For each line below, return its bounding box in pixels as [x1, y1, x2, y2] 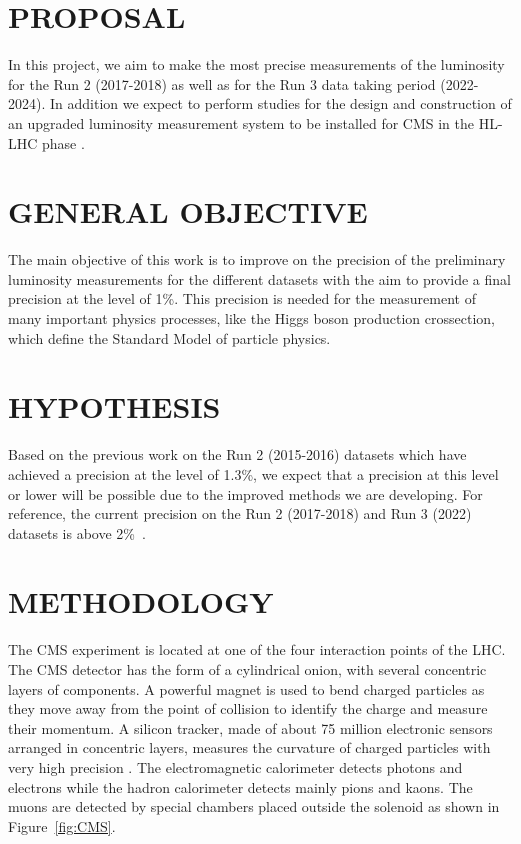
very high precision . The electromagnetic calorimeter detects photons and [8, 756, 463, 777]
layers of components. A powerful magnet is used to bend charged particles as [8, 678, 485, 699]
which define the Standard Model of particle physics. [8, 327, 331, 348]
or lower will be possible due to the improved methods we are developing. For [8, 483, 483, 504]
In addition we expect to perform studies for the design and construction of [49, 93, 512, 114]
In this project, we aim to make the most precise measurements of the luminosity [8, 54, 505, 75]
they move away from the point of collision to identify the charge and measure [8, 698, 488, 719]
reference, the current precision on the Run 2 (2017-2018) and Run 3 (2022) [8, 503, 472, 524]
